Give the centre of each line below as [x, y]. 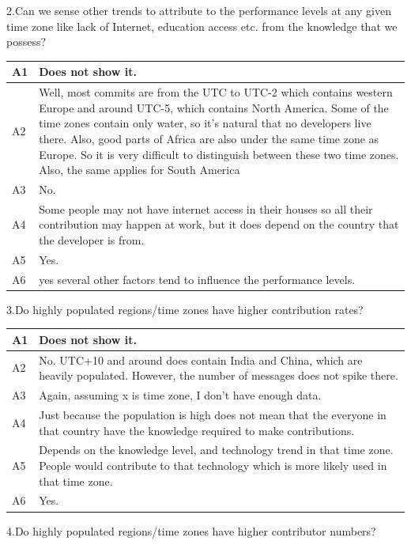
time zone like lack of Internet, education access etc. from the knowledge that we [202, 26]
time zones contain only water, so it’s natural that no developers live [205, 123]
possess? [26, 42]
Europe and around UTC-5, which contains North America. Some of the [214, 107]
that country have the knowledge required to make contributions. [197, 430]
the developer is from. [92, 239]
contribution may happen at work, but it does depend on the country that [219, 224]
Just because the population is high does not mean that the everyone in [213, 414]
